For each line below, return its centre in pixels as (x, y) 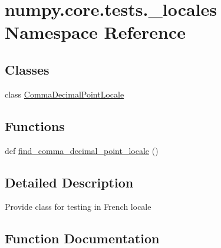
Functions (35, 125)
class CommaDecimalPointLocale (65, 94)
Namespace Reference (95, 32)
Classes (27, 69)
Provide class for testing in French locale (78, 207)
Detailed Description (69, 182)
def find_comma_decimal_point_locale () (82, 150)
